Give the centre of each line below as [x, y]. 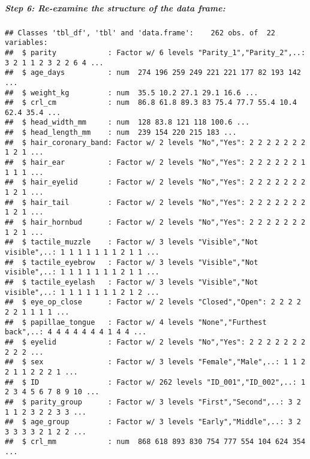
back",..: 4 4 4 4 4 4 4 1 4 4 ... [76, 332]
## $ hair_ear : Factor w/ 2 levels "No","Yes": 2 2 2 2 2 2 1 [155, 163]
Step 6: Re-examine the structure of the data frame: [115, 7]
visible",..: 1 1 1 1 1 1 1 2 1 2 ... [82, 292]
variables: [26, 43]
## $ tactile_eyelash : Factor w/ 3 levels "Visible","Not [132, 282]
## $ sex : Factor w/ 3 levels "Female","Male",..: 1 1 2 [155, 362]
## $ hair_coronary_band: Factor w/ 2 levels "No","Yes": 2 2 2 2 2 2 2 [155, 142]
